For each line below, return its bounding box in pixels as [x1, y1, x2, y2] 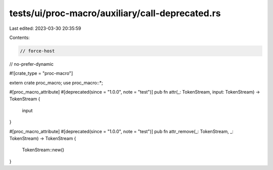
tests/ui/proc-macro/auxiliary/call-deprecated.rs [9, 8, 221, 19]
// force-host [20, 48, 55, 54]
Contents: [9, 34, 30, 40]
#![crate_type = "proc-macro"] [9, 70, 73, 76]
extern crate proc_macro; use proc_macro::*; [9, 79, 103, 86]
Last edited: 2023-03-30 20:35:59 [9, 25, 81, 31]
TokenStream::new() [22, 147, 65, 153]
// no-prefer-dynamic [9, 61, 54, 67]
